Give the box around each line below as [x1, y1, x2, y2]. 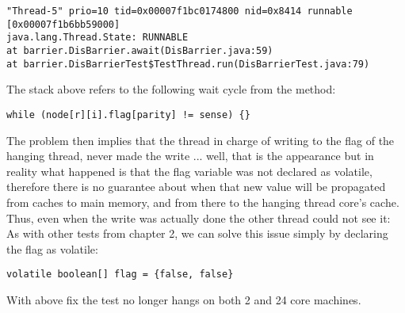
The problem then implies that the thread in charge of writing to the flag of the [6, 132, 395, 148]
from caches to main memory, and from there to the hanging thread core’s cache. [6, 193, 399, 210]
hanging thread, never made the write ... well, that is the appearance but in [6, 147, 374, 164]
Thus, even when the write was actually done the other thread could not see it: [6, 209, 391, 226]
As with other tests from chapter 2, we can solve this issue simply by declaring [6, 225, 388, 242]
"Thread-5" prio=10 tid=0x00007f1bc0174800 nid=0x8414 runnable [6, 6, 353, 17]
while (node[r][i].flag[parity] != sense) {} [6, 109, 250, 120]
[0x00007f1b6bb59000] [6, 18, 120, 30]
